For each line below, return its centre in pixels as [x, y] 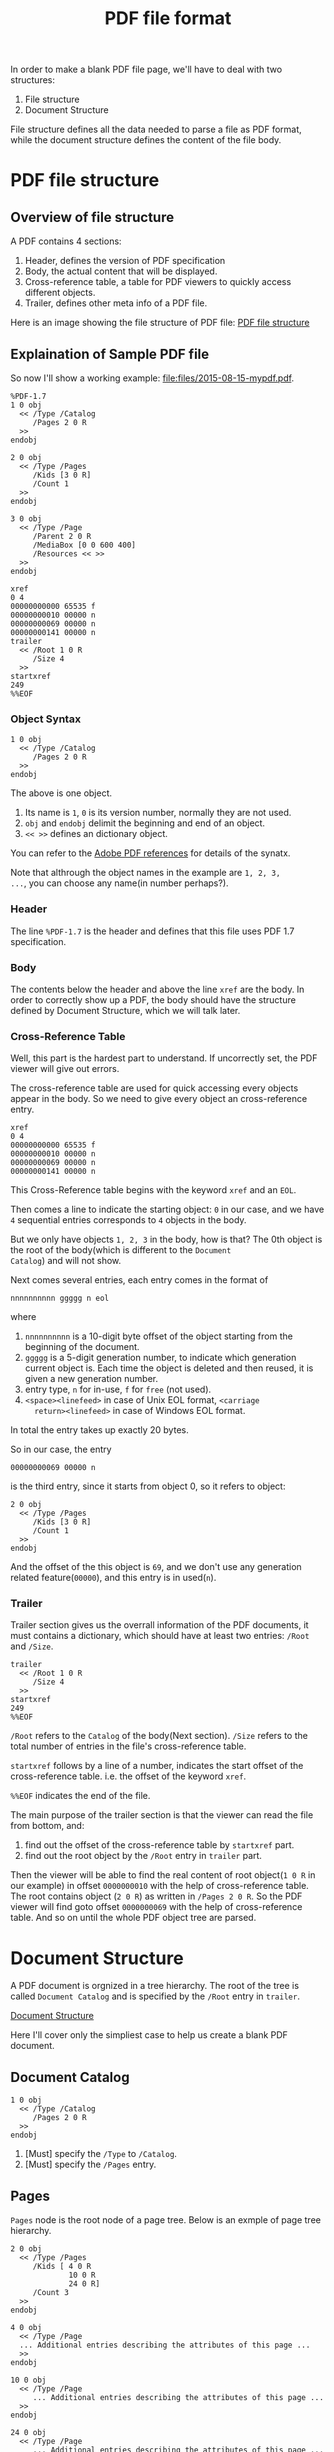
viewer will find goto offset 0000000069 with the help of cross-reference [156, 1907]
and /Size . [32, 1646]
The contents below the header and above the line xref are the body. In [157, 989]
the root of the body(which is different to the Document [121, 1250]
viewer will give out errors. [65, 1069]
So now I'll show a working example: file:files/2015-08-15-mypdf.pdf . [152, 378]
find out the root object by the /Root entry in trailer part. [143, 1856]
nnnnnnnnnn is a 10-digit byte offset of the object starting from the [158, 1336]
